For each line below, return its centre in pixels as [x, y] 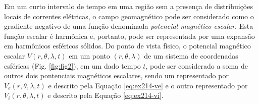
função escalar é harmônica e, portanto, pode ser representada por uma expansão [129, 36]
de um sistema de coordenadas [191, 55]
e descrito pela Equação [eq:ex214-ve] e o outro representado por [148, 85]
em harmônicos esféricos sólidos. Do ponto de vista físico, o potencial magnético [127, 46]
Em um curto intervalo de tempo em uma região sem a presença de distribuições [128, 6]
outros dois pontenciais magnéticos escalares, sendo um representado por [116, 75]
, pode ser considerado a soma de [197, 65]
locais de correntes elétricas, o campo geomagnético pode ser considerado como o [129, 16]
